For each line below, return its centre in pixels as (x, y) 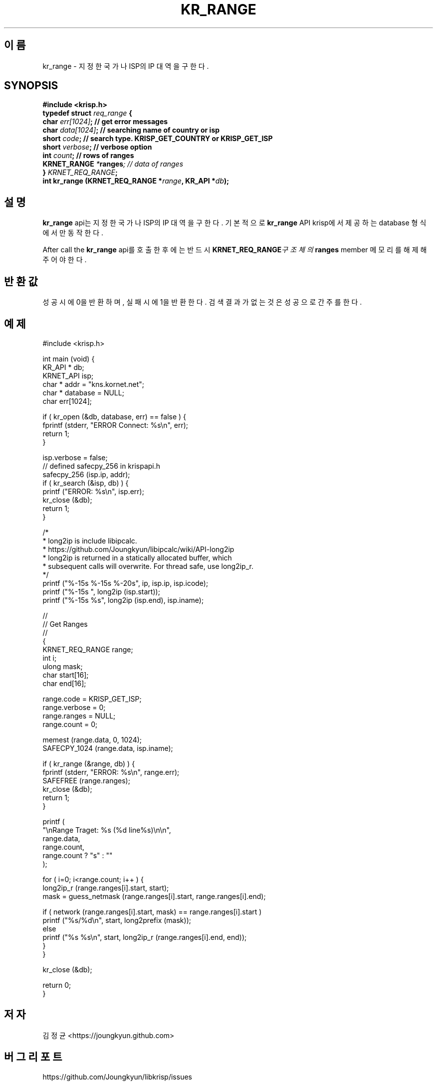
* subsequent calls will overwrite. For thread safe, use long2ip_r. (148, 566)
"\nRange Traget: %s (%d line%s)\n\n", (107, 830)
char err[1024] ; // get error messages (105, 122)
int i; (50, 658)
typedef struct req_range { (87, 113)
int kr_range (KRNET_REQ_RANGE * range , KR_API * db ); (136, 181)
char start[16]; (66, 675)
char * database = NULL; (83, 392)
